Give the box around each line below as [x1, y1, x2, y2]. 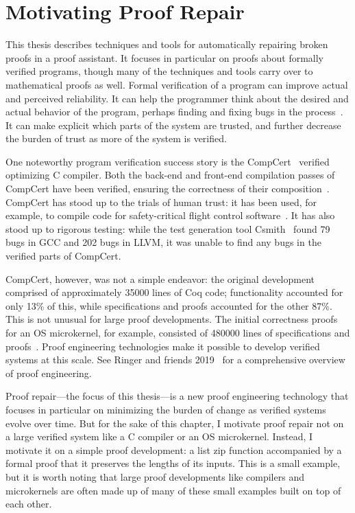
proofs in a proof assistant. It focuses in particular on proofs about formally [5, 50, 324, 65]
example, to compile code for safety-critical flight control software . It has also [5, 208, 335, 223]
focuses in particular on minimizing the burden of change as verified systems [5, 402, 326, 416]
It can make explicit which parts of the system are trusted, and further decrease [5, 117, 341, 132]
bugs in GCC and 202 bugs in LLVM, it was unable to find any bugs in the [5, 235, 321, 249]
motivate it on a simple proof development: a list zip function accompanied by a [5, 442, 342, 457]
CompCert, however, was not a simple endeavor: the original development [5, 271, 315, 286]
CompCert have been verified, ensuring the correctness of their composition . [5, 181, 330, 196]
